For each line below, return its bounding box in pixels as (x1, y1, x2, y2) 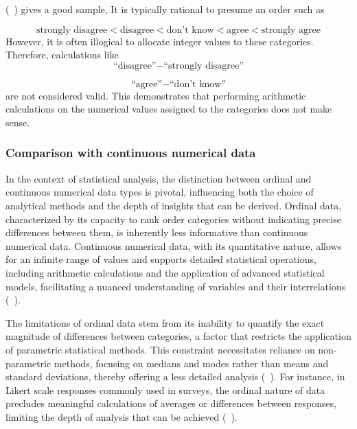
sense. (5, 115, 30, 129)
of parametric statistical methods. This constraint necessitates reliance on (5, 342, 315, 356)
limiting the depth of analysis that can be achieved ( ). (5, 409, 238, 424)
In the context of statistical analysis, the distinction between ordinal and (5, 171, 312, 185)
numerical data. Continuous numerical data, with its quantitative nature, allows (5, 238, 342, 253)
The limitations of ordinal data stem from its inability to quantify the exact (5, 315, 325, 329)
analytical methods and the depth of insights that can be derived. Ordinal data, (5, 198, 342, 212)
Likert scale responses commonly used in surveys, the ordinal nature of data (5, 382, 325, 397)
